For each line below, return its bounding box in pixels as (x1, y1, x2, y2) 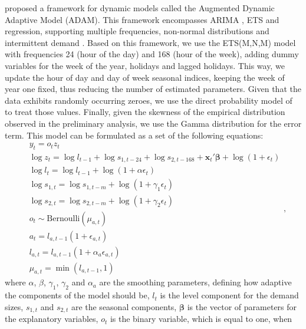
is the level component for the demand (160, 289, 299, 301)
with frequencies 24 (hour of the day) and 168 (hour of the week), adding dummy (5, 48, 299, 60)
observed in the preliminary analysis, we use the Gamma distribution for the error (5, 117, 302, 129)
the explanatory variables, (5, 312, 98, 325)
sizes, (5, 300, 24, 312)
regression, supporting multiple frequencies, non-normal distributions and (5, 25, 269, 37)
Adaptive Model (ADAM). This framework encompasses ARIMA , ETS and (5, 13, 279, 25)
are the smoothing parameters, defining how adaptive (99, 276, 292, 288)
